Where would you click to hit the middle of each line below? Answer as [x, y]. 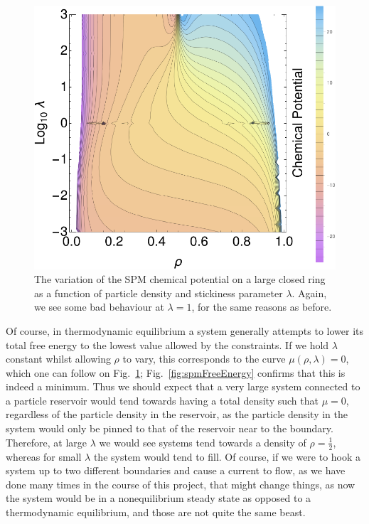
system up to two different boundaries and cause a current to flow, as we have [176, 470]
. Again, [309, 293]
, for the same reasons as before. [262, 307]
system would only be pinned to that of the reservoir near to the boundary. [170, 428]
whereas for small [44, 456]
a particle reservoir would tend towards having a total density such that [162, 400]
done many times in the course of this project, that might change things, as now [181, 484]
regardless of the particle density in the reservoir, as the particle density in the [177, 414]
